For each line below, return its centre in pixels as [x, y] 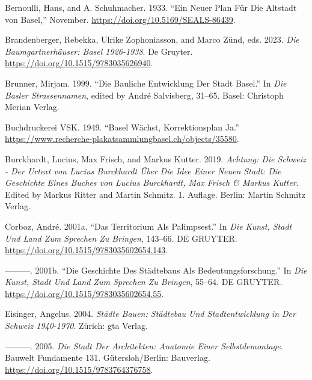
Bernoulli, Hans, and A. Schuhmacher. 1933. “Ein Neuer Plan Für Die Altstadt [151, 7]
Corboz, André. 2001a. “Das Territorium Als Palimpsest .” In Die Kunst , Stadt [148, 226]
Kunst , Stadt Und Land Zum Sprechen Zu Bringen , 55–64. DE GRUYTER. [144, 282]
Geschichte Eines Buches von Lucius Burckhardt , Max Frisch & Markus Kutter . [152, 182]
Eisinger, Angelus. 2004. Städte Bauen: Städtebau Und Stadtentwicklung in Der [150, 314]
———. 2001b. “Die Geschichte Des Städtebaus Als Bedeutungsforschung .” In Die [156, 270]
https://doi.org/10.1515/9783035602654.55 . [84, 293]
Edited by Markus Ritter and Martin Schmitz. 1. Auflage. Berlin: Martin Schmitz [155, 194]
